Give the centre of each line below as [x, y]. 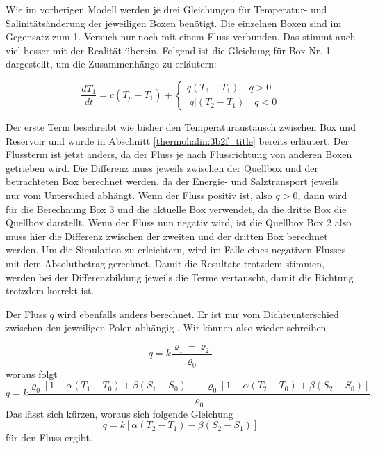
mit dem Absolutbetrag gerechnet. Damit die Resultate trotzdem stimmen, [165, 263]
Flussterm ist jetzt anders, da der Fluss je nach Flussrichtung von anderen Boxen [179, 154]
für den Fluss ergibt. [49, 438]
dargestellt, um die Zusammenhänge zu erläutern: [111, 64]
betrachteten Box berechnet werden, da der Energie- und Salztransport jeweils [172, 181]
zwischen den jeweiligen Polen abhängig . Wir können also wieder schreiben [166, 328]
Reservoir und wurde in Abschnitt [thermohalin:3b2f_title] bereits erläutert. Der [178, 140]
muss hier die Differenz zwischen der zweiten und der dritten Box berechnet [167, 236]
